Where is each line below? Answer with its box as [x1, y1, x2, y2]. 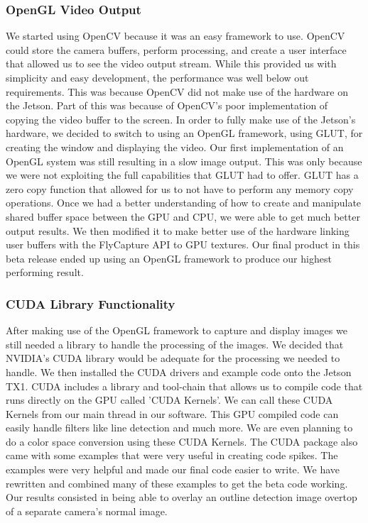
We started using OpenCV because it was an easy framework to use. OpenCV [6, 28, 345, 43]
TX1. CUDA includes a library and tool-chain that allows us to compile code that [6, 378, 363, 393]
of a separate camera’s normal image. [6, 503, 168, 518]
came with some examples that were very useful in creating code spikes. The [6, 448, 338, 463]
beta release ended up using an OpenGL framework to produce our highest [6, 251, 332, 265]
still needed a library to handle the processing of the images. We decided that [6, 336, 344, 351]
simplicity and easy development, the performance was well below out [6, 70, 309, 84]
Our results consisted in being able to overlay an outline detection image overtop [6, 490, 357, 505]
